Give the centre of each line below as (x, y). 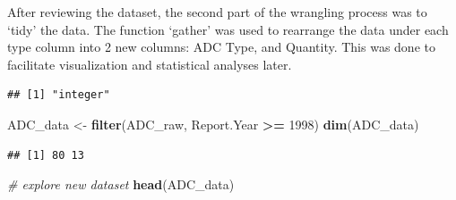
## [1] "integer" (59, 95)
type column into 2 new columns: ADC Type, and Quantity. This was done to (221, 47)
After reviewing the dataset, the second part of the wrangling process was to (217, 12)
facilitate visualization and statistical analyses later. (150, 64)
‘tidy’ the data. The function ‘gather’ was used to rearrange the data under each (228, 29)
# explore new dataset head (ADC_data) (121, 184)
